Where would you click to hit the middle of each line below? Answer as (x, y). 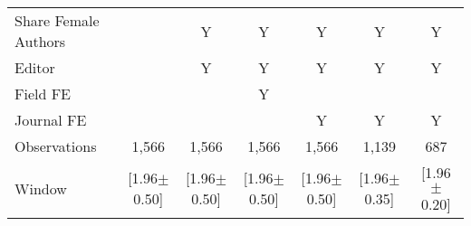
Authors (40, 41)
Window (41, 188)
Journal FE (51, 120)
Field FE (43, 94)
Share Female (57, 20)
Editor (35, 67)
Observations (56, 146)
